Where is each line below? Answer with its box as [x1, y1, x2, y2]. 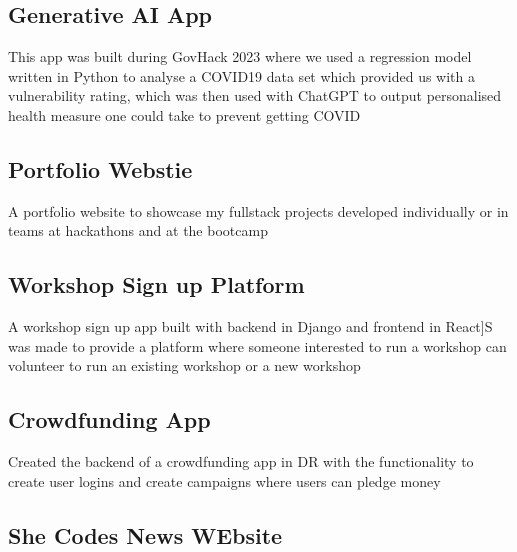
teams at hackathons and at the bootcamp [8, 220, 268, 241]
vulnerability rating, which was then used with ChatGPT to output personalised [8, 85, 502, 106]
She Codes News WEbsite [8, 519, 283, 550]
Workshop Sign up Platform [8, 269, 305, 300]
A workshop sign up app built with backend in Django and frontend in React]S [8, 316, 493, 337]
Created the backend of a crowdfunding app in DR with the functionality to [8, 451, 474, 472]
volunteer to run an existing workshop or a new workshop [8, 355, 361, 376]
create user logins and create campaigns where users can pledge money [8, 470, 441, 491]
